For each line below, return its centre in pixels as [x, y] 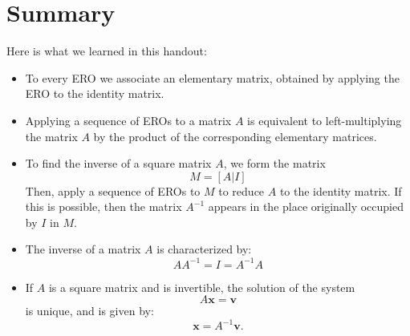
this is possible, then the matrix [104, 206]
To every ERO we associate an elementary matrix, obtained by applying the [212, 77]
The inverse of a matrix [83, 249]
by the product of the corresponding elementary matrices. [235, 136]
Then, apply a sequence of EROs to [113, 190]
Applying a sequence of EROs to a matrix [128, 120]
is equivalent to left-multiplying [325, 120]
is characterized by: [204, 249]
